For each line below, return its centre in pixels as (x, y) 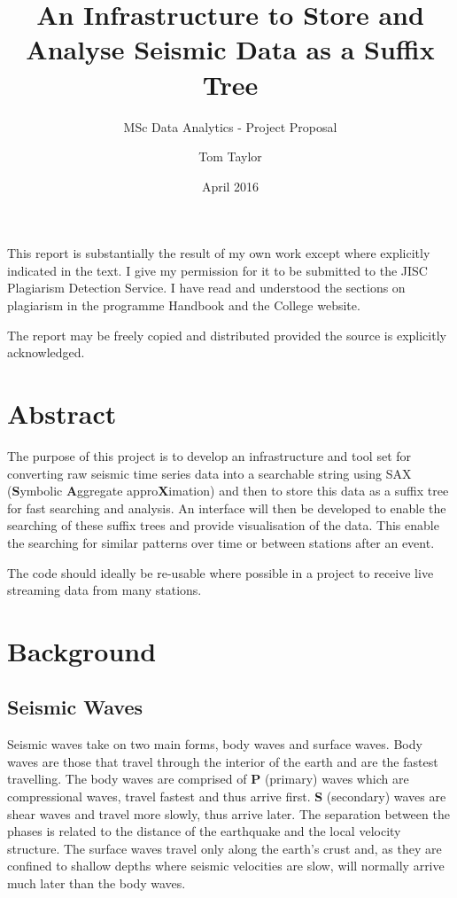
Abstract (62, 414)
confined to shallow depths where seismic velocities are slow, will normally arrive (226, 866)
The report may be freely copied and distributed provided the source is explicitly (227, 335)
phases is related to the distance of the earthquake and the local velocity (204, 831)
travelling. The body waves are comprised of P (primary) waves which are (208, 779)
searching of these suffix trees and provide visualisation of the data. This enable (223, 525)
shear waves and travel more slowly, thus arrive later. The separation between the (228, 813)
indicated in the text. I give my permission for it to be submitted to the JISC (217, 270)
